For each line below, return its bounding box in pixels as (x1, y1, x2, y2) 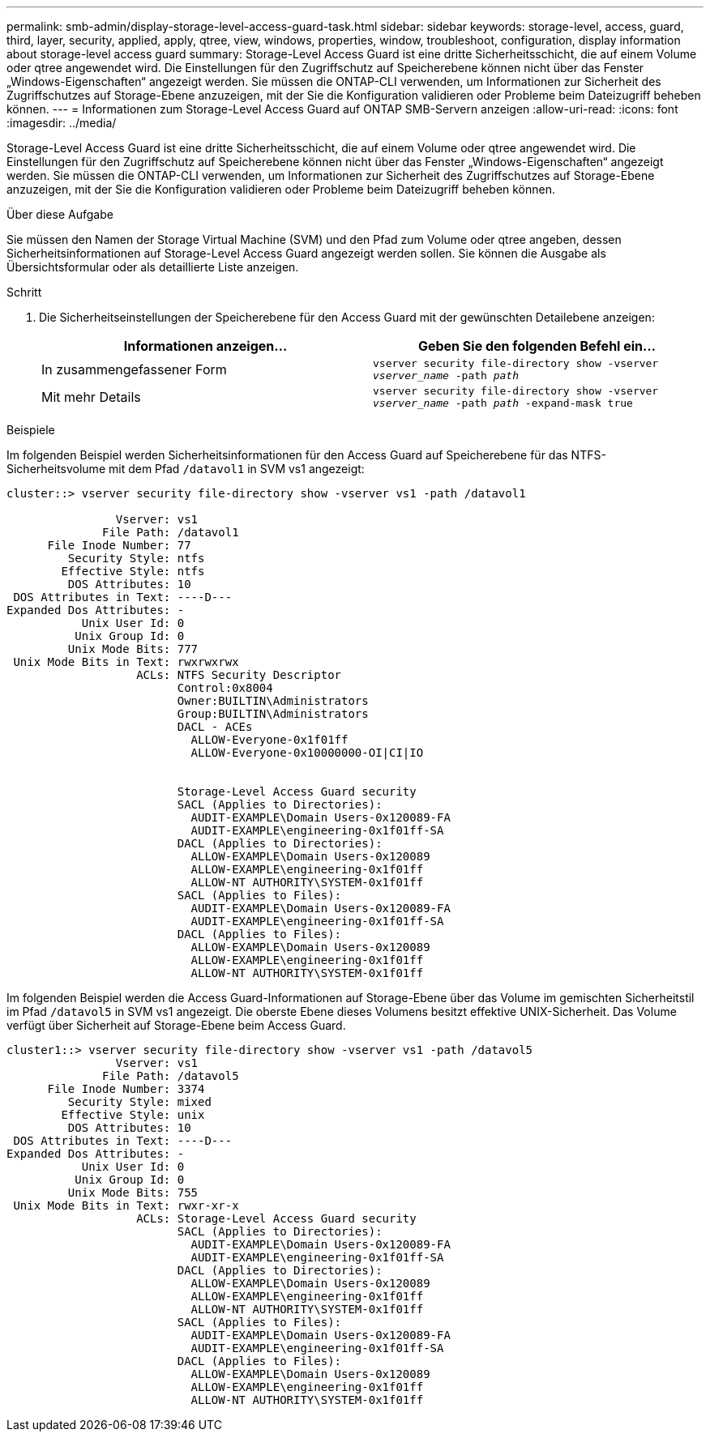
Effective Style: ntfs (61, 565, 205, 578)
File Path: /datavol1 (102, 526, 239, 539)
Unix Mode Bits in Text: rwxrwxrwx (13, 655, 239, 668)
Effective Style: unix (61, 1108, 205, 1121)
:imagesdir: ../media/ (6, 116, 117, 130)
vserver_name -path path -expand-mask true (373, 397, 633, 409)
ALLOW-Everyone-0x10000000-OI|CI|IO (190, 746, 424, 759)
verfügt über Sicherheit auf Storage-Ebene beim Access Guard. (6, 1018, 346, 1032)
